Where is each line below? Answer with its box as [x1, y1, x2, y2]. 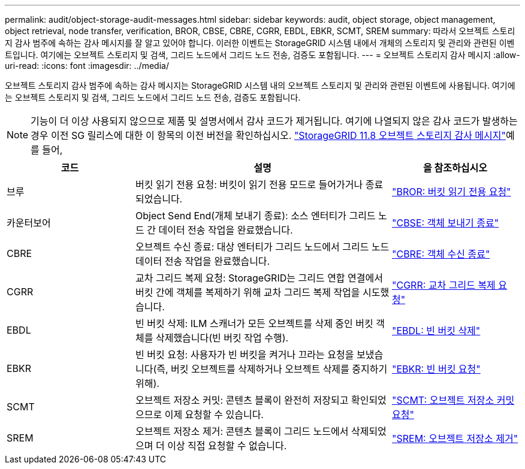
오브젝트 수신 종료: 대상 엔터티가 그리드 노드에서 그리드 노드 [135, 241, 390, 253]
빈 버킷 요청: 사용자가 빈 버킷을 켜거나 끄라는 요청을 [135, 349, 354, 361]
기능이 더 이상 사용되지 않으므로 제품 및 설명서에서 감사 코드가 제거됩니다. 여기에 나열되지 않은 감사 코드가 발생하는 [31, 115, 518, 127]
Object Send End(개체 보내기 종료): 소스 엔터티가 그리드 [135, 210, 376, 222]
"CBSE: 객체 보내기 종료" [392, 217, 499, 229]
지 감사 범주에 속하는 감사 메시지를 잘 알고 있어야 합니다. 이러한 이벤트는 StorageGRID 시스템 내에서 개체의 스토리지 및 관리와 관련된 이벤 [5, 38, 515, 48]
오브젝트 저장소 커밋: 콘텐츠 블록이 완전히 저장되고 [135, 394, 349, 406]
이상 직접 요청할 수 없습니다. [167, 440, 287, 452]
